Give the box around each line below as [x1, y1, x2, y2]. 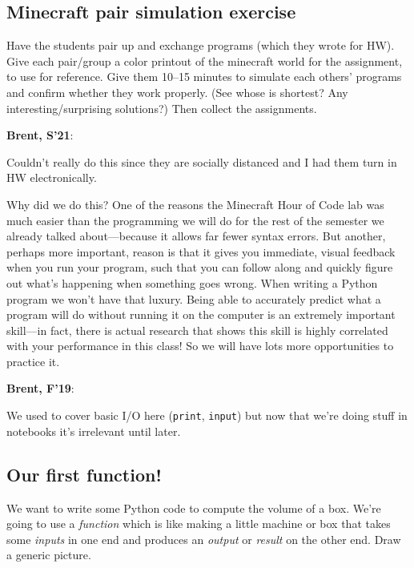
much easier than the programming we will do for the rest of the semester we [6, 211, 384, 228]
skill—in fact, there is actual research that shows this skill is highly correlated [6, 321, 388, 338]
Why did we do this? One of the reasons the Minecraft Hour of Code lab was [6, 195, 384, 212]
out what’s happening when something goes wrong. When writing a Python [6, 274, 378, 291]
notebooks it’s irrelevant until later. [6, 422, 181, 439]
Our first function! [6, 461, 162, 486]
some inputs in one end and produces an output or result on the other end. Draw [6, 530, 401, 547]
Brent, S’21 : [6, 127, 74, 143]
